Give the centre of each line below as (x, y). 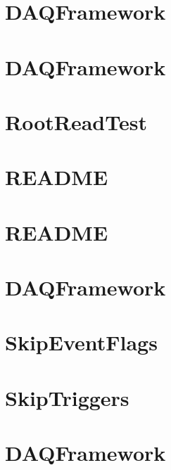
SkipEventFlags (81, 342)
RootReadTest (76, 121)
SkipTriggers (67, 397)
